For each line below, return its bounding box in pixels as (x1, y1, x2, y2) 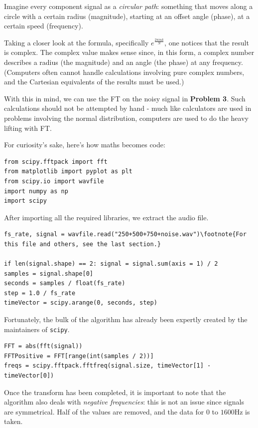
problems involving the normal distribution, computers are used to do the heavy (4, 112, 249, 123)
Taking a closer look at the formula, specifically (4, 37, 149, 47)
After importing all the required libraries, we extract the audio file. (4, 212, 209, 222)
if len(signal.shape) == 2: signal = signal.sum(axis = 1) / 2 (4, 260, 218, 268)
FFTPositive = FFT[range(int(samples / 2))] (4, 352, 154, 360)
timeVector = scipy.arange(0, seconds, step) (4, 299, 157, 307)
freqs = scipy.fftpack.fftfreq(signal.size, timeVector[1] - (4, 362, 211, 370)
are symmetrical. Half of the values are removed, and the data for (4, 406, 204, 417)
